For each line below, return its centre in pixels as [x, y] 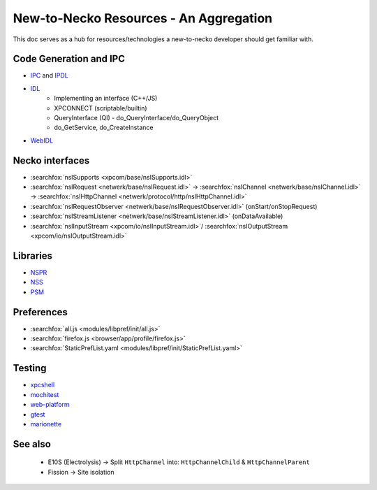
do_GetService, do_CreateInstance [104, 128]
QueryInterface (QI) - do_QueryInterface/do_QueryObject [136, 118]
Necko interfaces [51, 160]
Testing [30, 368]
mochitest [45, 394]
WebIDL [42, 140]
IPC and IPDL [50, 75]
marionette [46, 424]
